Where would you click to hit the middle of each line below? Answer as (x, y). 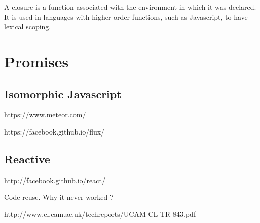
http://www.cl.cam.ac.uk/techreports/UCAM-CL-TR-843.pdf (100, 214)
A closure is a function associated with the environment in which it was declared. (130, 7)
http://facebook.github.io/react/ (55, 180)
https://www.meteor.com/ (45, 115)
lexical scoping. (28, 27)
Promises (36, 61)
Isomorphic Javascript (63, 93)
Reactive (27, 159)
